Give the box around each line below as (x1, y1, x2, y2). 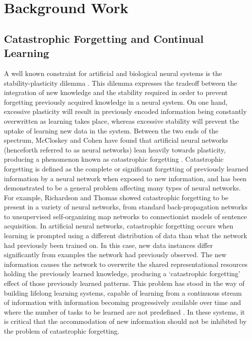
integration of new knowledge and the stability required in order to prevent (4, 87, 228, 97)
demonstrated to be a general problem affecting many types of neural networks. (4, 183, 241, 193)
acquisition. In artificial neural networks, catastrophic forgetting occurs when (4, 221, 234, 231)
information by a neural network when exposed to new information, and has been (4, 173, 247, 183)
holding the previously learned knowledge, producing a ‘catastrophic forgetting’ (4, 268, 240, 279)
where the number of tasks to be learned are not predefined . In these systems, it (4, 306, 245, 317)
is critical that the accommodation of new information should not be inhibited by (4, 316, 247, 326)
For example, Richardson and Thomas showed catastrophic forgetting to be (4, 192, 229, 202)
